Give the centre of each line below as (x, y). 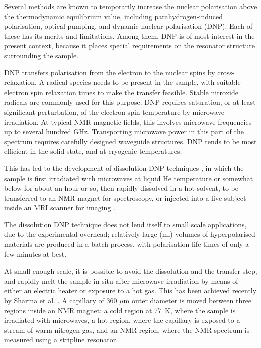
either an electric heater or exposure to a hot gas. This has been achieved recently (130, 290)
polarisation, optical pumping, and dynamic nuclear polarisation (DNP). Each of (128, 26)
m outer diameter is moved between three (188, 300)
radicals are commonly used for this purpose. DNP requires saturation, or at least (130, 102)
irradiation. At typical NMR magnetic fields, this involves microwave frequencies (128, 121)
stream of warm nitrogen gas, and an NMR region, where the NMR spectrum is (127, 330)
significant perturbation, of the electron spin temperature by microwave (114, 111)
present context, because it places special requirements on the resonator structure (129, 46)
